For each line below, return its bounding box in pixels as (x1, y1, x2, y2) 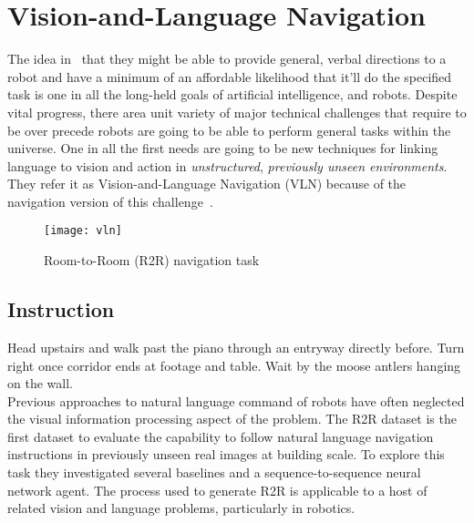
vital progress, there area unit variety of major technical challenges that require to (7, 102, 467, 121)
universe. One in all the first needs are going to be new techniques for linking (7, 138, 438, 158)
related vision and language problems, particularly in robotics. (7, 498, 355, 518)
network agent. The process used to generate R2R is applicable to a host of (7, 480, 428, 499)
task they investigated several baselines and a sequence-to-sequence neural (7, 463, 421, 482)
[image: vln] (44, 224, 122, 238)
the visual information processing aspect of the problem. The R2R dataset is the (7, 409, 457, 428)
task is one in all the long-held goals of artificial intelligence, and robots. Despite (7, 85, 458, 104)
